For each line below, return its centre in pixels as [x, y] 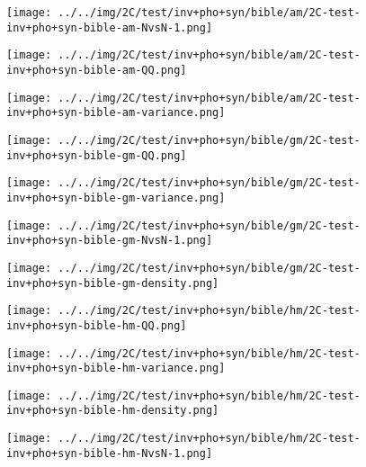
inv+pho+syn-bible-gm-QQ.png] [97, 155]
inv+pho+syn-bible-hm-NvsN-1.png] [110, 453]
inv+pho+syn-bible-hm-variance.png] [116, 368]
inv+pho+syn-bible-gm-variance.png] [116, 198]
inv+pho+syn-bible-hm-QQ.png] [97, 325]
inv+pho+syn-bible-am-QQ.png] [97, 70]
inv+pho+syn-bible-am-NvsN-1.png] [110, 27]
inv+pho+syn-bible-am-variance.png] [116, 113]
